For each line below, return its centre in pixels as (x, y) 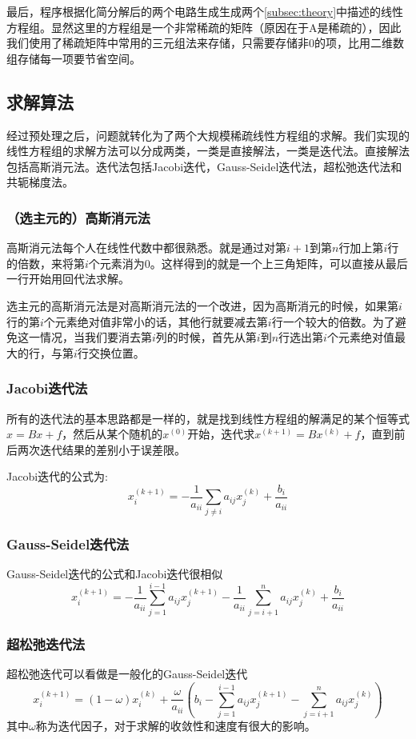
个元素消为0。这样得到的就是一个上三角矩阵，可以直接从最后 (248, 263)
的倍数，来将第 (46, 263)
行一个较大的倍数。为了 (333, 321)
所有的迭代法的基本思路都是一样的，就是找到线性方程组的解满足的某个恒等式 (208, 418)
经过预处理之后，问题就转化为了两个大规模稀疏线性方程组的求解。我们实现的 (208, 135)
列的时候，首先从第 (206, 337)
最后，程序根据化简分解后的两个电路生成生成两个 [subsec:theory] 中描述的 (194, 11)
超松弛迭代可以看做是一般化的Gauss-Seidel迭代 (127, 673)
